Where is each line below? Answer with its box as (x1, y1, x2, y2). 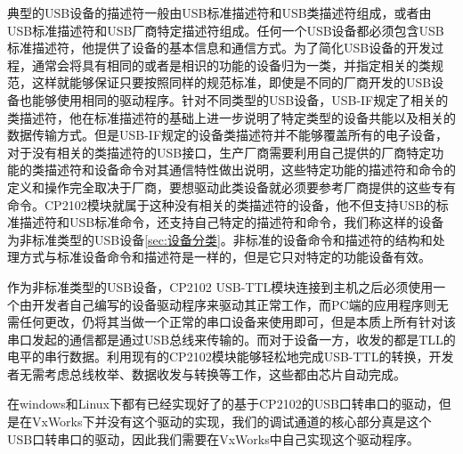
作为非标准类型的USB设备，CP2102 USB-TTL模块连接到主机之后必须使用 (7, 277, 434, 296)
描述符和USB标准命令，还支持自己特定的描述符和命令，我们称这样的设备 (19, 213, 444, 231)
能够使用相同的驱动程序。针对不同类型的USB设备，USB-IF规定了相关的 (31, 90, 449, 109)
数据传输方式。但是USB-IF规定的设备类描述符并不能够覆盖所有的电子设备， (7, 126, 449, 144)
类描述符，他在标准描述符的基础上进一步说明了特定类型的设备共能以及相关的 (7, 108, 456, 126)
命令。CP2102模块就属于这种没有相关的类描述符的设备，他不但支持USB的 (7, 195, 436, 214)
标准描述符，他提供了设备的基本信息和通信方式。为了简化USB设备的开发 (7, 38, 432, 57)
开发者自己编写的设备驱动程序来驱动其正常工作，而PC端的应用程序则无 (31, 295, 449, 313)
